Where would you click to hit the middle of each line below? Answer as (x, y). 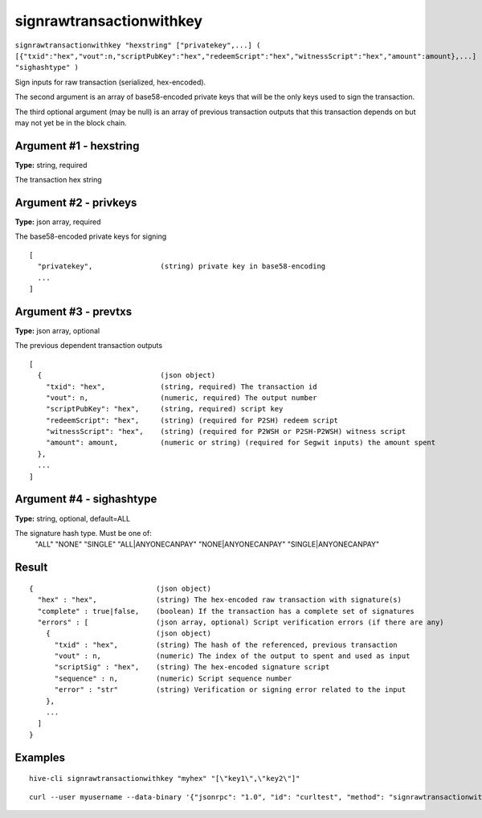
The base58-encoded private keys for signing (91, 236)
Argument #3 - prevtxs (74, 311)
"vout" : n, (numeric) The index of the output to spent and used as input (232, 656)
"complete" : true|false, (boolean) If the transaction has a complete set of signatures (226, 611)
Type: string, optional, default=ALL (73, 518)
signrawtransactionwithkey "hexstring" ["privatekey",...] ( (138, 45)
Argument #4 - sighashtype (86, 499)
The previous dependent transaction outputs (89, 346)
